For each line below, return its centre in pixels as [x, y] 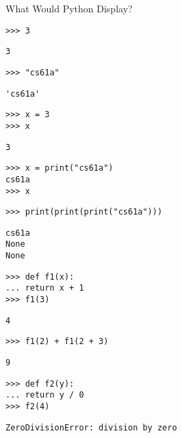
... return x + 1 [45, 288]
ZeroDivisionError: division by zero [91, 427]
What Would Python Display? [69, 8]
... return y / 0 [45, 395]
